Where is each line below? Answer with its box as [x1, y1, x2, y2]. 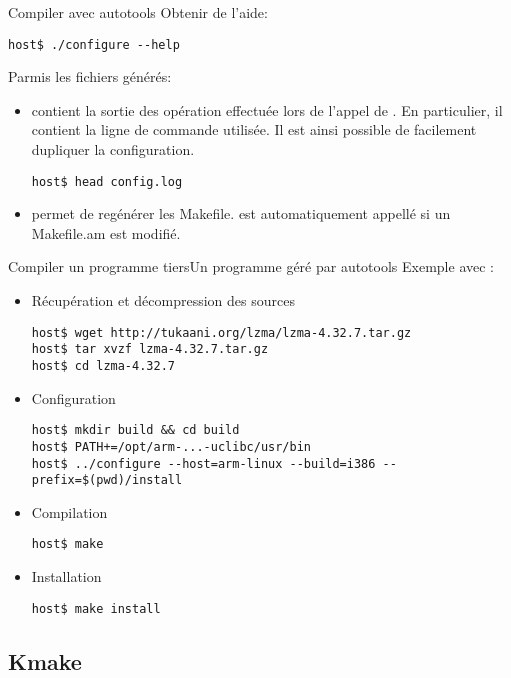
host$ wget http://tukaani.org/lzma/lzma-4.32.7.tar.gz [31, 325, 412, 340]
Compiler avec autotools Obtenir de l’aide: [8, 2, 268, 22]
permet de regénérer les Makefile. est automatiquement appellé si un [31, 203, 451, 224]
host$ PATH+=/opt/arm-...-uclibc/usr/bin [31, 439, 311, 454]
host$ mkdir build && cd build [31, 423, 240, 438]
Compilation [31, 501, 108, 522]
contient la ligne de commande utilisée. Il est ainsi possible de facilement [31, 119, 477, 140]
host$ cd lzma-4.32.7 [31, 358, 175, 373]
